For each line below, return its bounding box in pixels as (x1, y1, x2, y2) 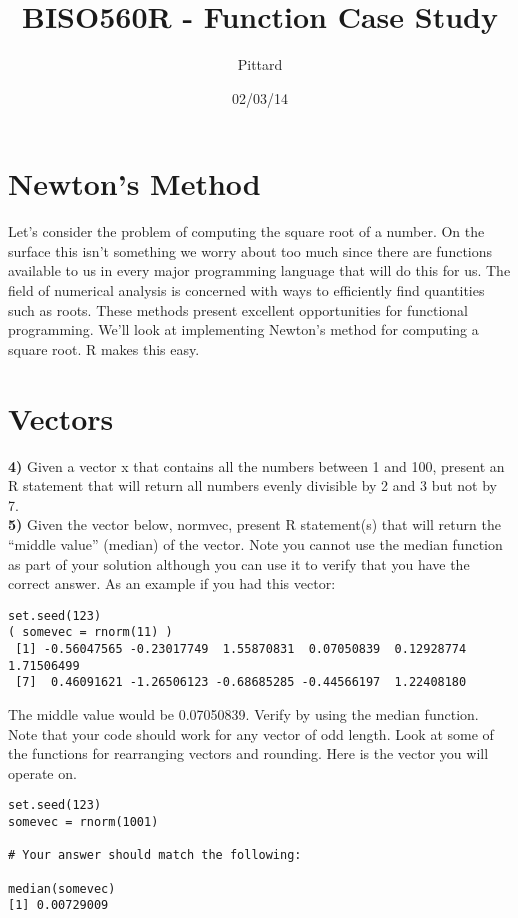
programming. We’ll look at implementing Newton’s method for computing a (8, 319, 479, 340)
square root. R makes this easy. (8, 338, 200, 359)
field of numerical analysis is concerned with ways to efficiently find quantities (8, 280, 485, 301)
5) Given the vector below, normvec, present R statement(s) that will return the (8, 514, 501, 535)
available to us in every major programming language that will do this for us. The (8, 260, 511, 281)
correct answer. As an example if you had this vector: (8, 573, 336, 594)
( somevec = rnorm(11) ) (8, 625, 173, 640)
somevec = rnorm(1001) (8, 815, 159, 829)
